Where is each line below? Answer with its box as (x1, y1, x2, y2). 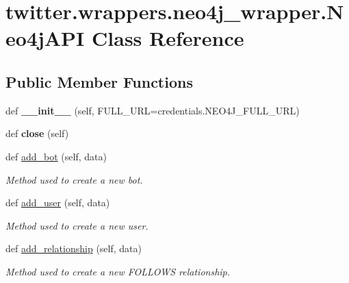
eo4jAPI (5, 24, 85, 52)
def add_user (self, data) (5, 195, 110, 210)
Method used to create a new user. (5, 218, 148, 232)
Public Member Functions (5, 71, 193, 92)
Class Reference (92, 24, 244, 52)
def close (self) (5, 126, 69, 140)
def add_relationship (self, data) (5, 241, 142, 256)
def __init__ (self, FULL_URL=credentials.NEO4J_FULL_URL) (5, 103, 300, 117)
